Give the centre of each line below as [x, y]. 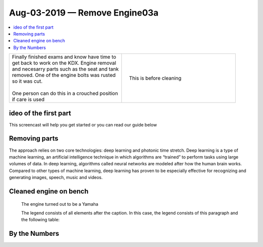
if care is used [28, 100]
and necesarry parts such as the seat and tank [65, 69]
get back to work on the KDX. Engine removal [64, 63]
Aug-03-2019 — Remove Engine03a [84, 13]
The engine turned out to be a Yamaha [60, 204]
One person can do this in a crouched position [65, 93]
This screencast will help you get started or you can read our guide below [83, 124]
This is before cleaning [155, 78]
